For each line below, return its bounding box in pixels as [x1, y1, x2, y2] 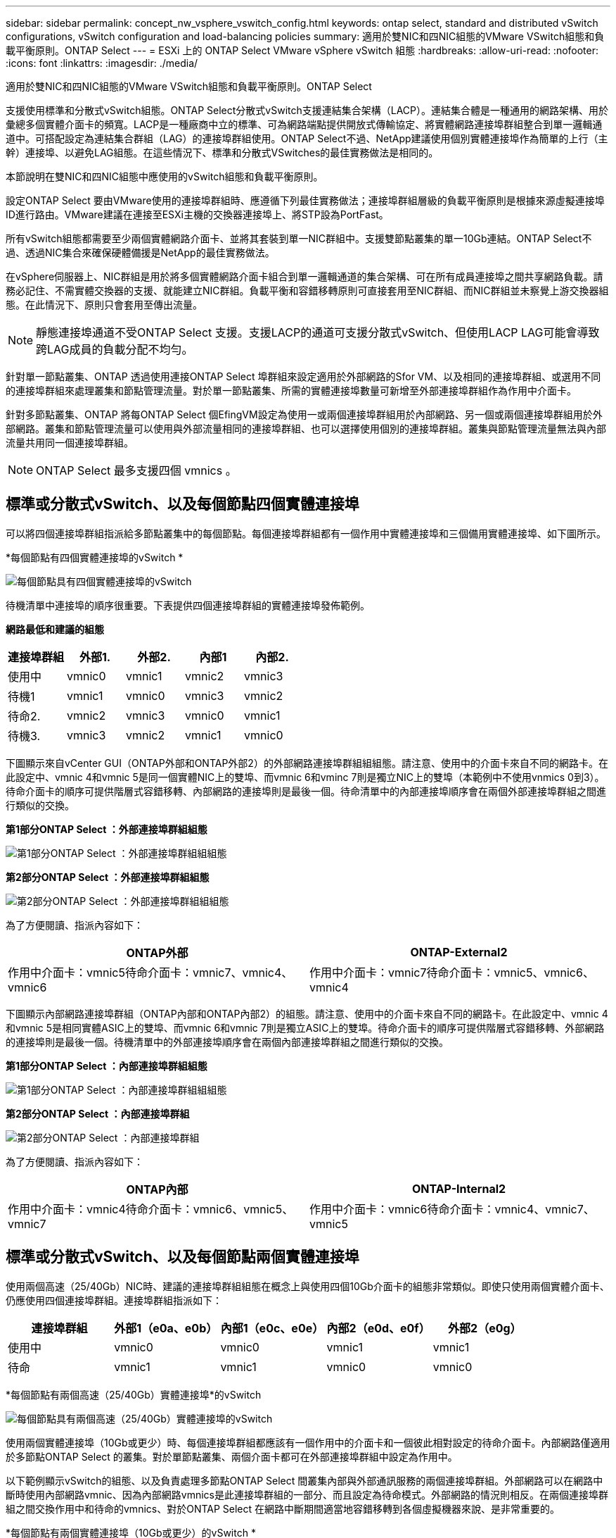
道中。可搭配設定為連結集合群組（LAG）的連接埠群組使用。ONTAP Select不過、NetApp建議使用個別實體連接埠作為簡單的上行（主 [6, 132, 608, 144]
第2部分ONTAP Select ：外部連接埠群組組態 [6, 870, 210, 883]
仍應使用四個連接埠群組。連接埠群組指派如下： [6, 1294, 222, 1306]
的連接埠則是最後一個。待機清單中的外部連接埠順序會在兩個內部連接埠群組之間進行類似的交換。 [6, 1035, 449, 1048]
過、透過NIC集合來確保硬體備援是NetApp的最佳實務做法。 [6, 246, 275, 258]
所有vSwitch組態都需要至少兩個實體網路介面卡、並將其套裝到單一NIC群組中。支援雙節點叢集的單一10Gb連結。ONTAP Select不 [6, 232, 592, 244]
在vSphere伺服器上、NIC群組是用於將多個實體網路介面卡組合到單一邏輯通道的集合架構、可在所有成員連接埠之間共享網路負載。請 [6, 270, 603, 282]
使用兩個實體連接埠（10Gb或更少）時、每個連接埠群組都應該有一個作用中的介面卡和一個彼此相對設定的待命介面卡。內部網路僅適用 [6, 1436, 610, 1449]
